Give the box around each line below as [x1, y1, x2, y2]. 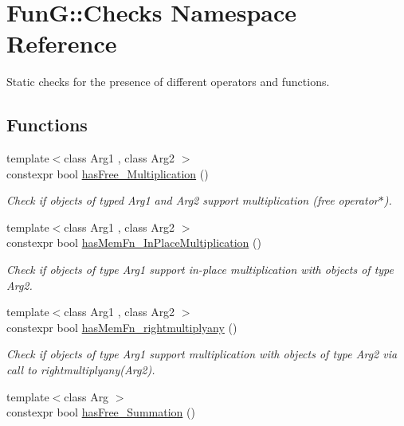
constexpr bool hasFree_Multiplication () [6, 165, 209, 182]
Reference [6, 27, 117, 60]
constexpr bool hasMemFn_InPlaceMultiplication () [6, 234, 261, 251]
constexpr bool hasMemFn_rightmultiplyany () [6, 319, 237, 335]
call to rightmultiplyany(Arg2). [6, 362, 155, 378]
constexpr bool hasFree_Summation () [6, 404, 195, 420]
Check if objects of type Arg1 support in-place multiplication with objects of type [6, 261, 394, 278]
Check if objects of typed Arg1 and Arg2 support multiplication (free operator [6, 192, 379, 209]
